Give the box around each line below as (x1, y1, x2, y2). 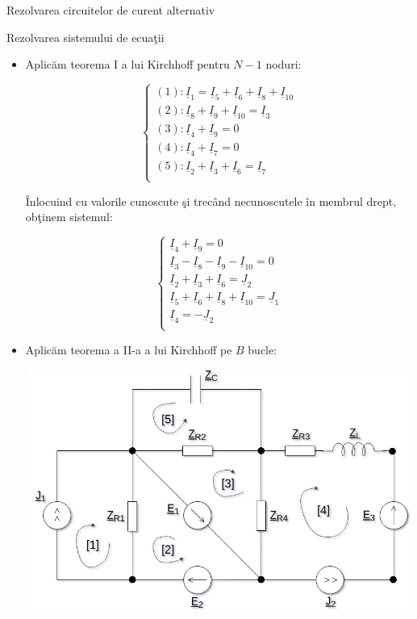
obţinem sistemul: (25, 208, 113, 225)
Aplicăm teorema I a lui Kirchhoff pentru (25, 56, 230, 73)
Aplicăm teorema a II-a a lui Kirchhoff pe (25, 341, 232, 358)
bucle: (248, 341, 277, 358)
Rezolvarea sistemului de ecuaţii (6, 28, 165, 45)
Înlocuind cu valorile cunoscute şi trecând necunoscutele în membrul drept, (25, 192, 397, 209)
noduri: (265, 56, 302, 73)
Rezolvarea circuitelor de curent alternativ (6, 2, 215, 18)
